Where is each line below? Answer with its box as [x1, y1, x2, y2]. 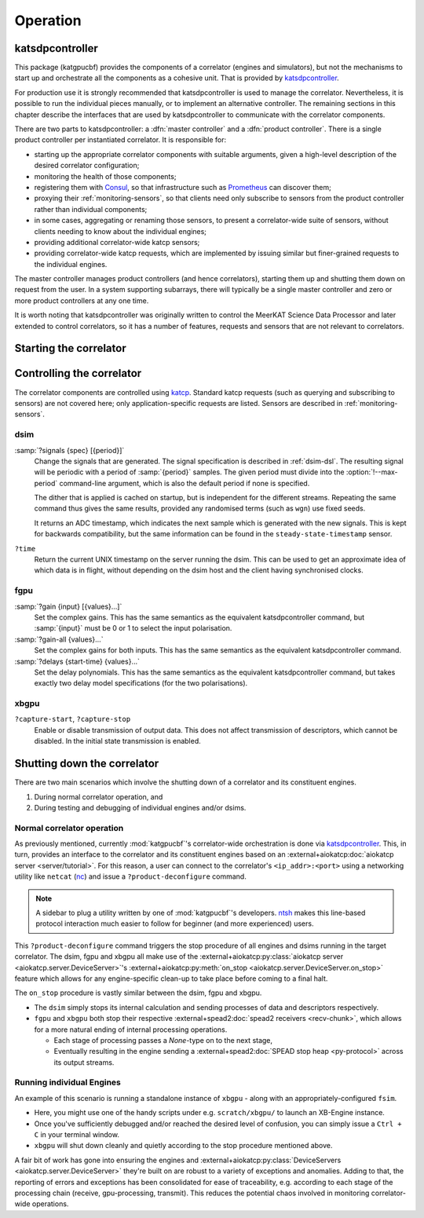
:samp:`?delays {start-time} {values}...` [14, 657, 141, 666]
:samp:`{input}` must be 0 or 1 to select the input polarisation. [34, 624, 232, 633]
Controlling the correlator [14, 367, 142, 380]
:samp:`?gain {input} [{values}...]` [14, 602, 122, 611]
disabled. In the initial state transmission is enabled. [34, 737, 202, 746]
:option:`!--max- [345, 467, 398, 477]
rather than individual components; [34, 204, 148, 214]
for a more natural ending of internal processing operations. [34, 1025, 228, 1034]
